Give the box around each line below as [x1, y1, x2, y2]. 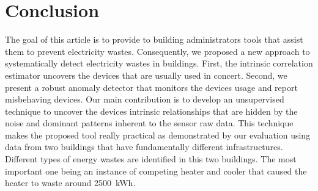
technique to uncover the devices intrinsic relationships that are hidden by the [5, 104, 298, 117]
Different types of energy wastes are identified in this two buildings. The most [5, 153, 297, 165]
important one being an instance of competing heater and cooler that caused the [5, 164, 307, 177]
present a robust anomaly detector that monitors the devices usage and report [5, 81, 298, 93]
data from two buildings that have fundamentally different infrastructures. [5, 140, 283, 153]
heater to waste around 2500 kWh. [5, 176, 136, 189]
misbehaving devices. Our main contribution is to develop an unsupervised [5, 93, 284, 106]
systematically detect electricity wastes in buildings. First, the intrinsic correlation [5, 57, 313, 70]
